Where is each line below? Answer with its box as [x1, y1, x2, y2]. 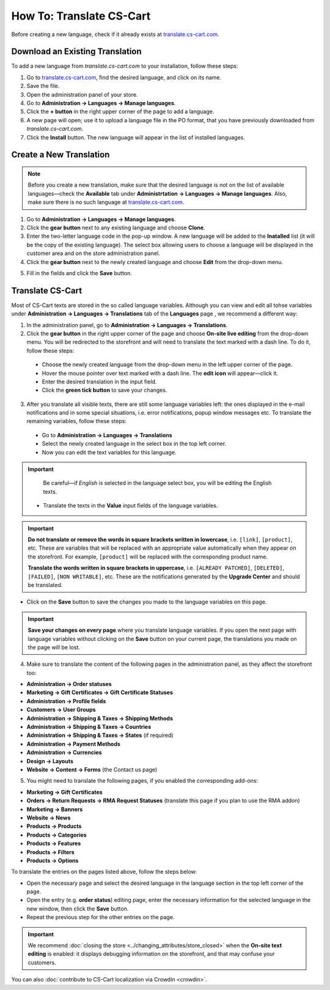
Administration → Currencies [26, 749, 102, 756]
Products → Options [26, 857, 79, 864]
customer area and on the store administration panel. [26, 249, 160, 257]
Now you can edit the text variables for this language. [42, 448, 177, 456]
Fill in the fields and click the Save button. [26, 269, 133, 276]
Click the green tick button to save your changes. [42, 386, 167, 394]
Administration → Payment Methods [26, 740, 120, 747]
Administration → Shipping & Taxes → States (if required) [26, 731, 174, 739]
